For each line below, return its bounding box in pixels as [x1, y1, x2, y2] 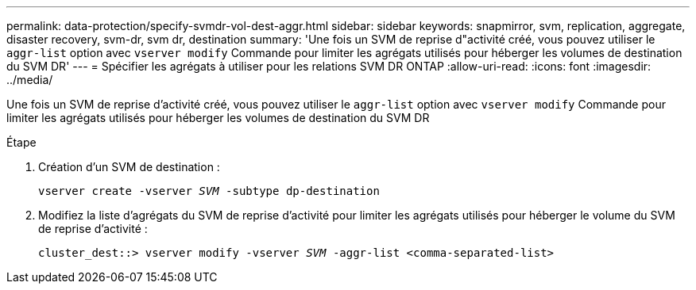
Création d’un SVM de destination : [38, 160, 220, 174]
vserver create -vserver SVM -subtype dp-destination [38, 185, 380, 197]
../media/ [6, 73, 53, 86]
